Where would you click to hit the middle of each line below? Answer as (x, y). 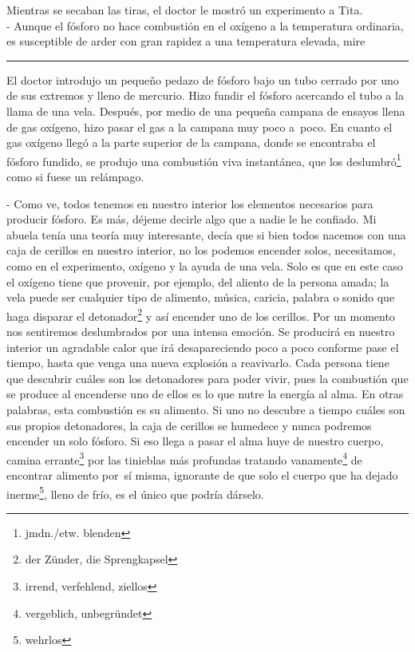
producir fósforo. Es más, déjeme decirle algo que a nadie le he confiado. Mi (192, 219)
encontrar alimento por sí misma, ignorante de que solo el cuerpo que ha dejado (202, 475)
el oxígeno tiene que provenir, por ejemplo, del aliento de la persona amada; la (198, 281)
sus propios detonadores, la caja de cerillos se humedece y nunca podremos (189, 425)
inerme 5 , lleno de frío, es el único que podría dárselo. (135, 492)
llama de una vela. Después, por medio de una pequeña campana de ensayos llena (206, 111)
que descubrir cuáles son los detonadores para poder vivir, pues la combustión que (207, 378)
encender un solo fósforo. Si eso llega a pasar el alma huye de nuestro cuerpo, (195, 441)
